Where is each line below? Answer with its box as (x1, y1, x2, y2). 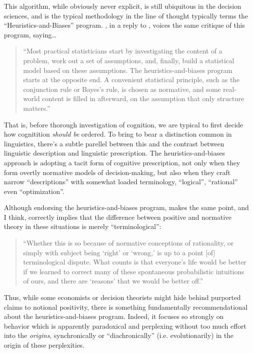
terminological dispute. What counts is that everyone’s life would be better (23, 257, 247, 267)
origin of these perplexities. (4, 340, 85, 350)
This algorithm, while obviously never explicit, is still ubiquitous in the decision (4, 1, 241, 11)
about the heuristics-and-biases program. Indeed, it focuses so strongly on (4, 311, 224, 321)
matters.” (23, 103, 51, 113)
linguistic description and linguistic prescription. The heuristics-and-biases (4, 148, 225, 158)
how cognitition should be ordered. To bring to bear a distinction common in (4, 129, 232, 139)
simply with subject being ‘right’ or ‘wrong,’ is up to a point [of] (23, 247, 216, 257)
